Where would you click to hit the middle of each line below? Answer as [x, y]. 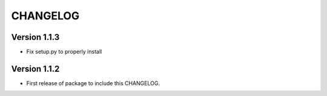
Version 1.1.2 [35, 69]
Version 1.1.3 [35, 37]
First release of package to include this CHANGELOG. [93, 83]
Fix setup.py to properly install [64, 52]
